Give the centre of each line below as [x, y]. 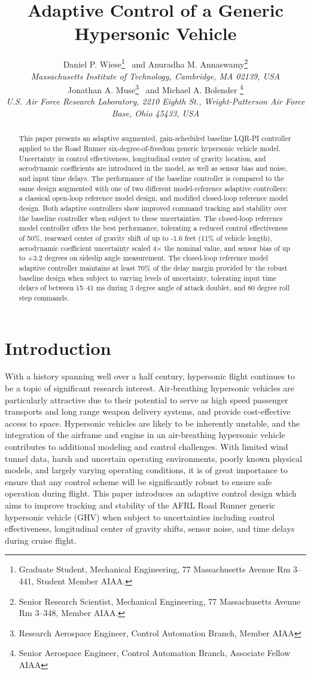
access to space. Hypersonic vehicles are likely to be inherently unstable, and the [153, 423]
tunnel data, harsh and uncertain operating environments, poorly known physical [154, 458]
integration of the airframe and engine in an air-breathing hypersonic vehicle [145, 435]
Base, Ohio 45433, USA [155, 113]
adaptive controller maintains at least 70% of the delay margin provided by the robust [153, 267]
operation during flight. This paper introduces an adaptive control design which [151, 493]
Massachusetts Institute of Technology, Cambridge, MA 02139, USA [155, 76]
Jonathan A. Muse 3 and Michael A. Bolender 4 [155, 89]
